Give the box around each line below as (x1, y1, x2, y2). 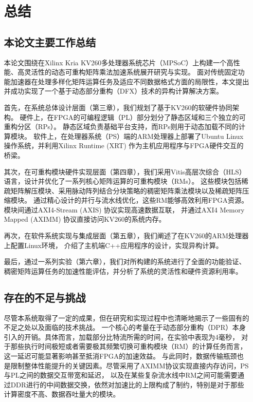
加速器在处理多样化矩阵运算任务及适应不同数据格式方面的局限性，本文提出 (10, 76, 249, 86)
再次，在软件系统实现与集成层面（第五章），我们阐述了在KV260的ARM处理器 (4, 230, 249, 241)
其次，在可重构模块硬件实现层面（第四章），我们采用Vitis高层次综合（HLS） (4, 166, 246, 176)
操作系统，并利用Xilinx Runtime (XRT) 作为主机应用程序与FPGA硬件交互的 (4, 140, 244, 151)
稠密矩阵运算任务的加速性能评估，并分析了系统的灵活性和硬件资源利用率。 (4, 266, 242, 276)
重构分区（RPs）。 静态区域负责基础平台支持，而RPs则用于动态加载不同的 (4, 121, 239, 132)
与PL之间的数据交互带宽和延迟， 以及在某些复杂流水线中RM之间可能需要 (4, 370, 238, 380)
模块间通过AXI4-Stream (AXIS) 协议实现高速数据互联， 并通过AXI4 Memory (4, 204, 245, 214)
